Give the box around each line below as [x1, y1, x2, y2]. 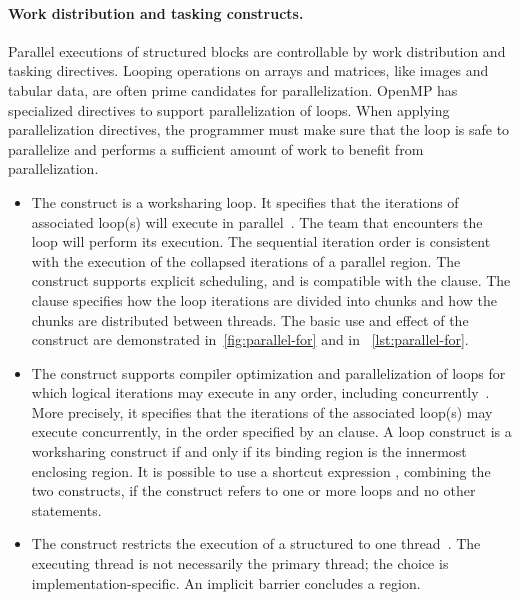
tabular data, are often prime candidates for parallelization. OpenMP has [8, 79, 458, 100]
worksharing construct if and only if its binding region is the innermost [31, 441, 467, 462]
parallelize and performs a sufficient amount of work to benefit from [8, 138, 424, 159]
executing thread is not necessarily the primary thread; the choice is [31, 553, 449, 574]
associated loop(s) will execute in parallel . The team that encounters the [31, 211, 483, 232]
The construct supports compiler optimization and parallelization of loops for [31, 362, 506, 383]
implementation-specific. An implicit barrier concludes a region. [31, 572, 421, 593]
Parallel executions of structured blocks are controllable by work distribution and [8, 40, 506, 61]
